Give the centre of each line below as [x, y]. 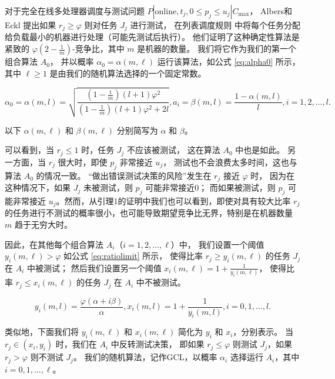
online [166, 12]
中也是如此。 [260, 150]
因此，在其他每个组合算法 [54, 244]
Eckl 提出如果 [31, 25]
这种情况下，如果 [38, 187]
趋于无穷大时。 [43, 224]
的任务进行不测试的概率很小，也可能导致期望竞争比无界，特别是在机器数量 [149, 213]
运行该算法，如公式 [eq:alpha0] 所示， [229, 61]
